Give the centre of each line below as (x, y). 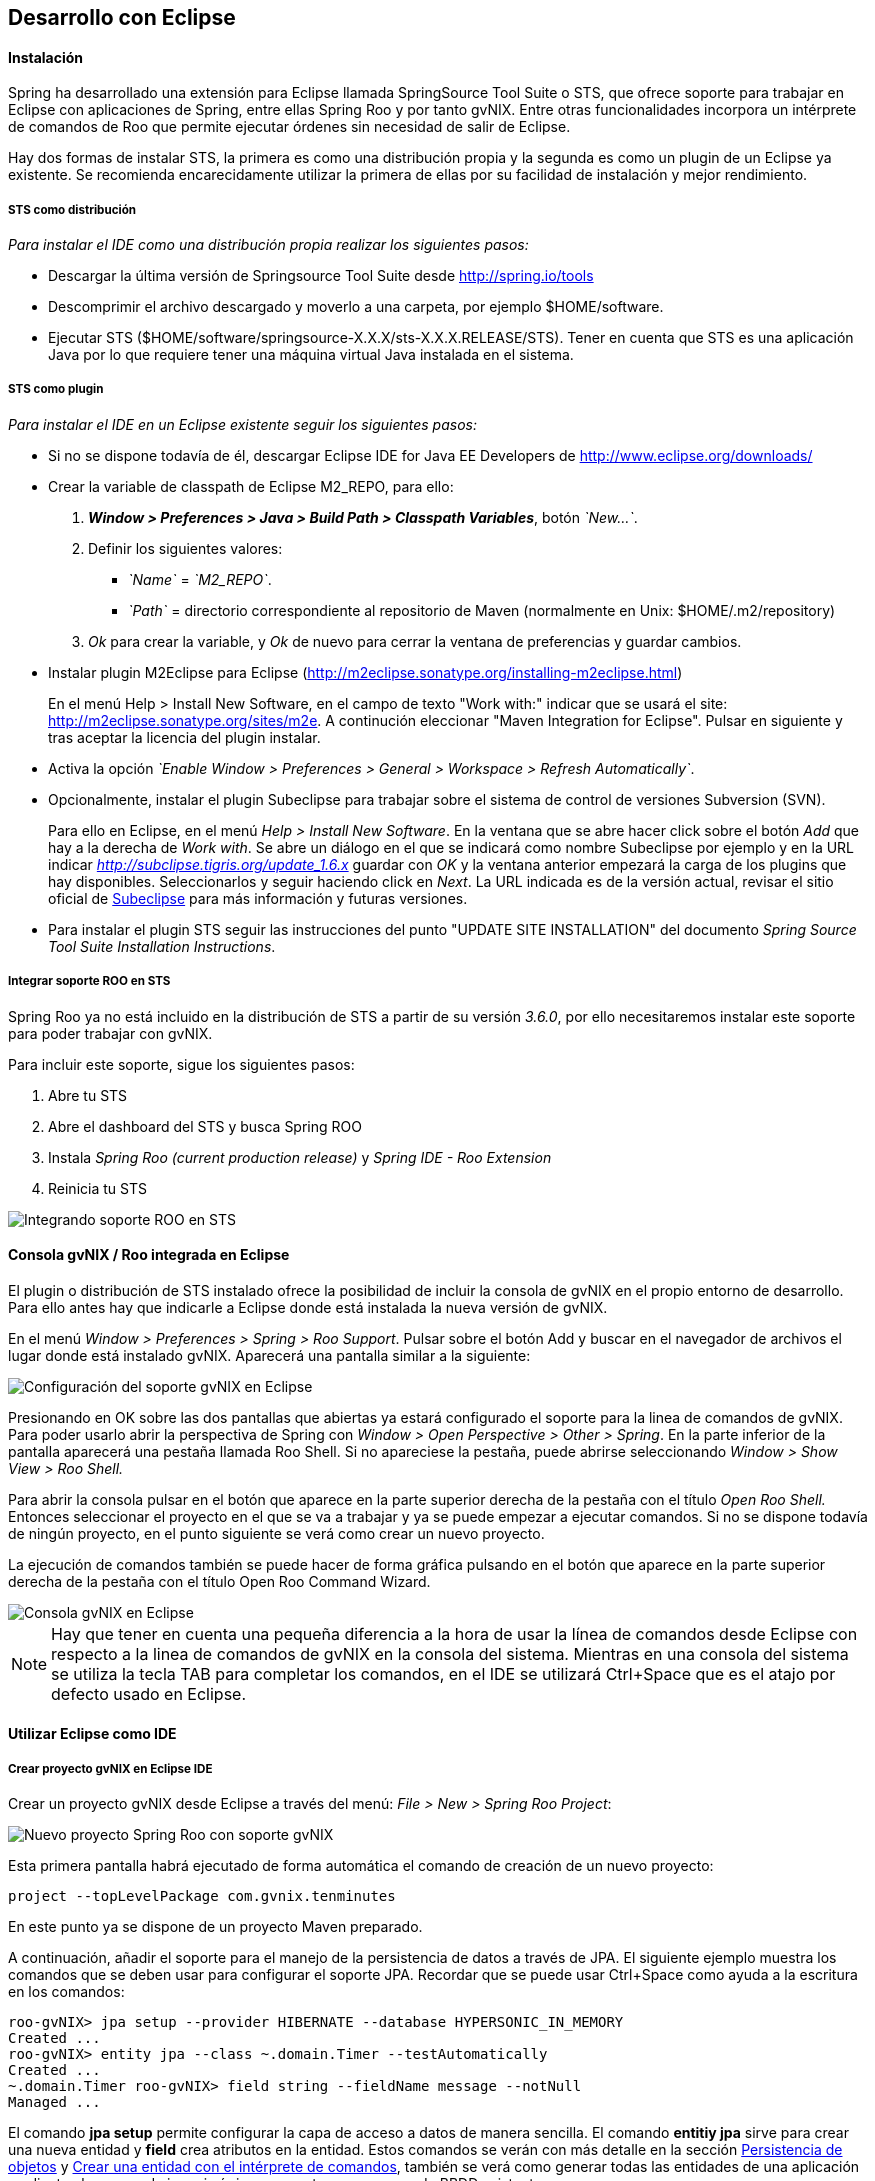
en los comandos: (66, 1992)
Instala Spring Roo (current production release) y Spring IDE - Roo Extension (300, 1157)
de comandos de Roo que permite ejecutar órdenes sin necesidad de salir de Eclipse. (289, 127)
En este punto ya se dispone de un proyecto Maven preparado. (215, 1927)
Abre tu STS (88, 1095)
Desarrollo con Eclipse (122, 17)
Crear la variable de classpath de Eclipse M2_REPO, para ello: (251, 486)
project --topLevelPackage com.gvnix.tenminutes (202, 1896)
